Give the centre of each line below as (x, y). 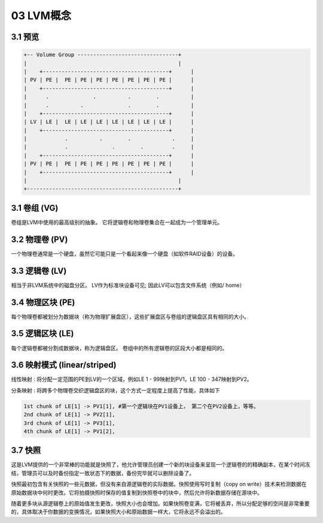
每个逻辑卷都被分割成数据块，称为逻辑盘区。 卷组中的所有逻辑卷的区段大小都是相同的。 (119, 348)
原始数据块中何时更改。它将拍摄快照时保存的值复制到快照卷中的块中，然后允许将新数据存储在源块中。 (137, 492)
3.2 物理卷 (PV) (39, 239)
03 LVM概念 (41, 16)
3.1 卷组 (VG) (35, 208)
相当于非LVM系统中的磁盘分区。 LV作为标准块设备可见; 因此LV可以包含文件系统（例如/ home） (128, 285)
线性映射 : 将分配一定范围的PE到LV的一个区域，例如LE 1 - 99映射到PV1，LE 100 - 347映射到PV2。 (132, 379)
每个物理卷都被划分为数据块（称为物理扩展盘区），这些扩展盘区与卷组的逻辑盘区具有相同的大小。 (130, 316)
